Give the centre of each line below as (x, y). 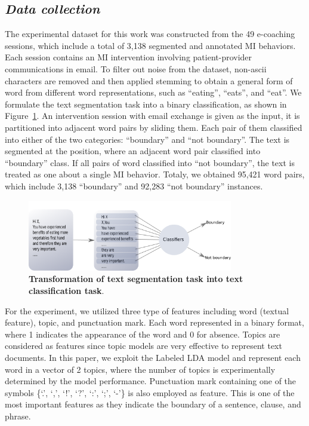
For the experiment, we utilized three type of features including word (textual (147, 310)
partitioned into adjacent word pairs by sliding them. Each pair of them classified (154, 127)
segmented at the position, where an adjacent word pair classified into (133, 151)
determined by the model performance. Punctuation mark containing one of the (151, 381)
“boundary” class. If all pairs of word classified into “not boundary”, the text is (150, 162)
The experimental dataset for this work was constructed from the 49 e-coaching (150, 34)
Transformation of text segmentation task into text (136, 279)
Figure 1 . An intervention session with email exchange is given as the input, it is (152, 116)
